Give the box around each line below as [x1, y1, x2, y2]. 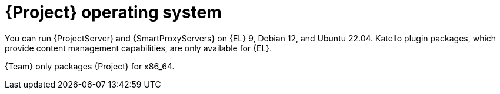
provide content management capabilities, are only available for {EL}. [5, 43, 272, 53]
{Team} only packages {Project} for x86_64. [5, 61, 175, 71]
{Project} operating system [5, 2, 222, 22]
